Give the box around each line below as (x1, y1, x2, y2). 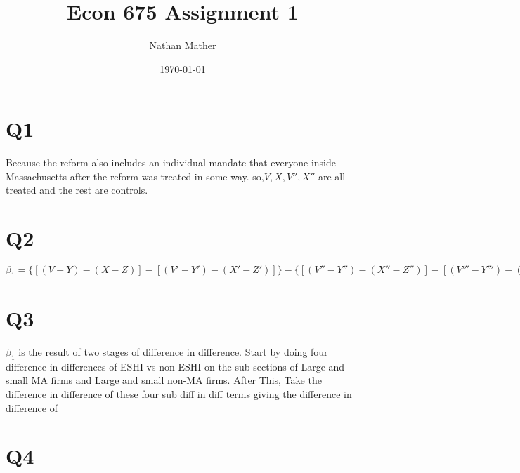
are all (318, 168, 346, 183)
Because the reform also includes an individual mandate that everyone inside (6, 155, 337, 170)
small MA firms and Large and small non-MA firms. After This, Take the (6, 373, 322, 387)
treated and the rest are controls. (6, 182, 148, 197)
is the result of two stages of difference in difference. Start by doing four (18, 345, 328, 359)
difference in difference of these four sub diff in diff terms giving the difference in (6, 387, 352, 401)
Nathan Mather (149, 38, 216, 53)
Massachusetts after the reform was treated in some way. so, (6, 168, 264, 183)
